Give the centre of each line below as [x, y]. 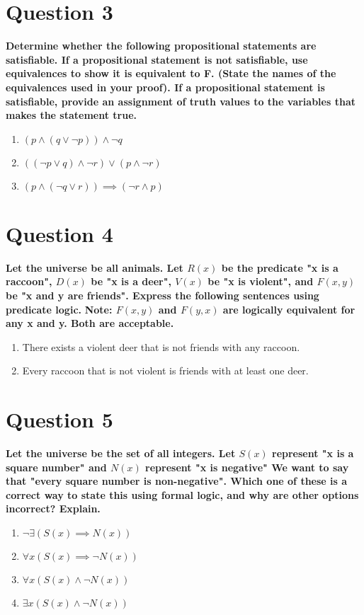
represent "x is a [313, 453]
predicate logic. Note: [59, 309]
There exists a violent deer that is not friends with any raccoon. [161, 346]
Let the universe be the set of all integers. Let [121, 453]
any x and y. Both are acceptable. [90, 323]
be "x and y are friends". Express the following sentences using [163, 295]
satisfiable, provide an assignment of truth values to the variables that [181, 101]
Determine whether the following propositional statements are [161, 46]
